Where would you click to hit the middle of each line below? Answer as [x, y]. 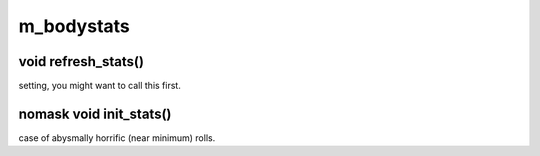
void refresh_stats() [81, 61]
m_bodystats [74, 26]
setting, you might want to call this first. [100, 86]
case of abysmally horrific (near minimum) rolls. [117, 137]
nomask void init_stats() [95, 113]
